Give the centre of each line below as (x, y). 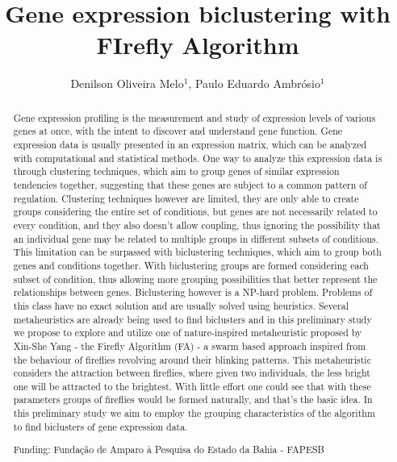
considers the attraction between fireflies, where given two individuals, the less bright (192, 373)
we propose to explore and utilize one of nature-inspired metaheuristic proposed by (188, 333)
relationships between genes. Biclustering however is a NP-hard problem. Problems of (193, 292)
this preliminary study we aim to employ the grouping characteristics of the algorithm (194, 413)
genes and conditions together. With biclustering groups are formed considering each (191, 265)
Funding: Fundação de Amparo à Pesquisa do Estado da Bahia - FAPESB (169, 450)
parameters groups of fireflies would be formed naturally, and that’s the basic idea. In (193, 400)
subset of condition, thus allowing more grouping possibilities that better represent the (195, 279)
